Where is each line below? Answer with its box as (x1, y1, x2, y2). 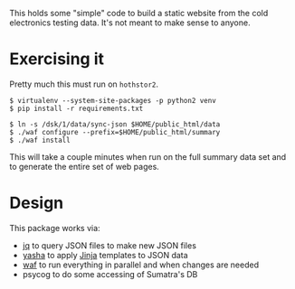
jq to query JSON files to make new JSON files (22, 239, 197, 251)
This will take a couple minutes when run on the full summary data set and (9, 151, 287, 162)
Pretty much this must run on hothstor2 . (9, 79, 159, 89)
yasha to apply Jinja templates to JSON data (22, 249, 188, 260)
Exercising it (9, 49, 105, 70)
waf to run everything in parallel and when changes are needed (22, 259, 260, 270)
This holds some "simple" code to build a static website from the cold (9, 8, 269, 18)
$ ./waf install (9, 135, 71, 144)
